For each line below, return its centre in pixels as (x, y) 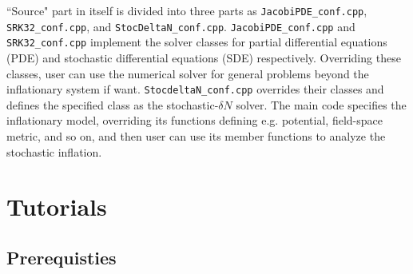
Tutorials (57, 206)
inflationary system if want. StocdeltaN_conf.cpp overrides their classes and (195, 89)
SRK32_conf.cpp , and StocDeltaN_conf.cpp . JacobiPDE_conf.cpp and (181, 26)
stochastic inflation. (54, 151)
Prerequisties (62, 257)
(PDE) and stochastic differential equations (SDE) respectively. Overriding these (204, 57)
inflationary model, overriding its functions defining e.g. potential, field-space (195, 120)
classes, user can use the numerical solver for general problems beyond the (188, 73)
